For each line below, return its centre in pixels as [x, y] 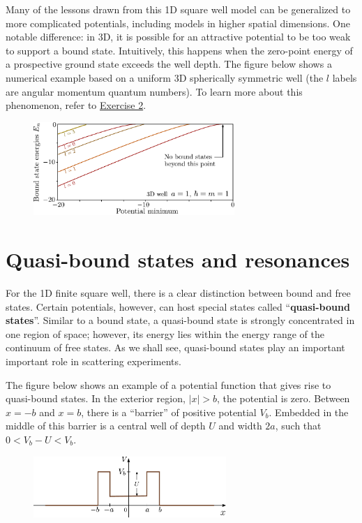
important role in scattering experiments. [93, 361]
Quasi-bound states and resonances [178, 259]
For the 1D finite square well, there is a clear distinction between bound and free [178, 292]
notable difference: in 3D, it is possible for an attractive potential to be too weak [178, 37]
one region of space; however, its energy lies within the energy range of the [165, 333]
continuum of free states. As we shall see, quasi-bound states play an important [175, 347]
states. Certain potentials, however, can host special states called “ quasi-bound [178, 306]
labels [345, 77]
